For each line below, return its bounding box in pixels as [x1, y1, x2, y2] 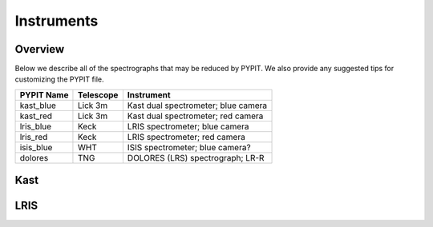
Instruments [14, 12, 99, 30]
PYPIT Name [19, 89, 69, 100]
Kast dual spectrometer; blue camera [127, 100, 268, 111]
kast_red [19, 110, 52, 121]
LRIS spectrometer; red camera [127, 131, 246, 142]
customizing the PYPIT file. [14, 74, 104, 84]
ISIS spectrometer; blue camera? [127, 141, 252, 153]
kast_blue [19, 100, 56, 111]
